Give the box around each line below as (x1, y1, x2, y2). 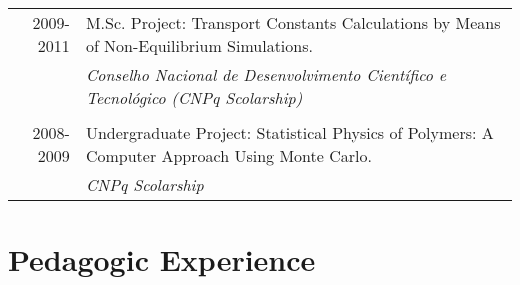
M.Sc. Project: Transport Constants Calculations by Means (85, 11, 501, 34)
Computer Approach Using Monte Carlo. (85, 144, 372, 167)
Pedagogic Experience (8, 239, 316, 280)
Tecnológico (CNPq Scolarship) (85, 86, 303, 109)
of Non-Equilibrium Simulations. (85, 34, 313, 57)
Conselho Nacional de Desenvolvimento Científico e (85, 63, 446, 86)
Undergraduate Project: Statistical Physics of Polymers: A (85, 121, 494, 144)
